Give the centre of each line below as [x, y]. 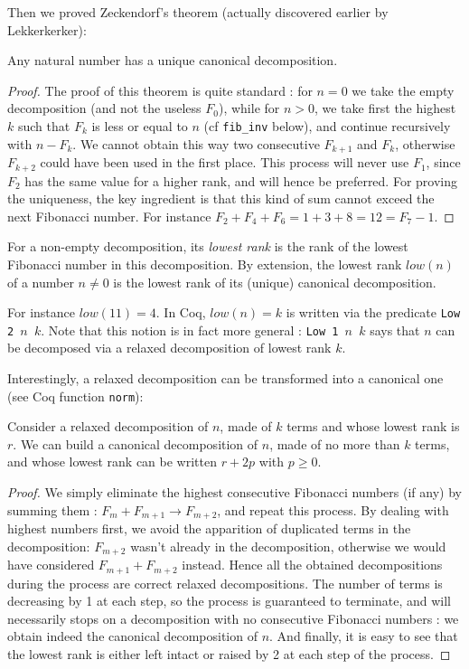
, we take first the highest [385, 108]
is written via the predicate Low [373, 312]
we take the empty [403, 90]
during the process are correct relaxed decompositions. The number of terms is [225, 583]
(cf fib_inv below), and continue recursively [327, 125]
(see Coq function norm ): [75, 396]
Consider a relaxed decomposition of [108, 426]
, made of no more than [335, 443]
